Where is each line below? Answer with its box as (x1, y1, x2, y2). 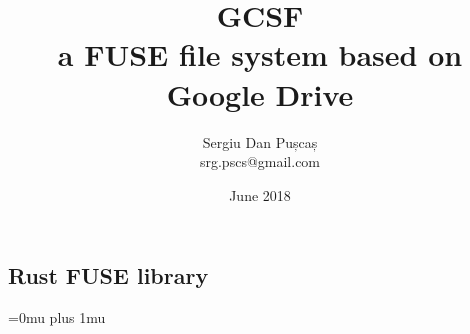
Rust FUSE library (8, 260, 209, 291)
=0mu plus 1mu (8, 307, 106, 328)
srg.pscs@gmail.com (199, 151, 321, 172)
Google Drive (166, 73, 354, 114)
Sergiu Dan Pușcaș (202, 131, 318, 152)
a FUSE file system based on (57, 34, 463, 75)
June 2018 (229, 184, 291, 205)
